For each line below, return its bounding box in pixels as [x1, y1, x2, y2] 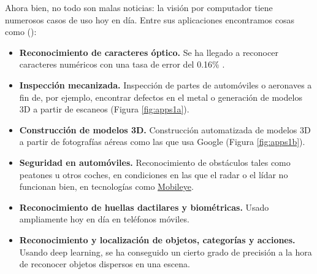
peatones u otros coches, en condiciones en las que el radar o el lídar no [19, 168, 288, 181]
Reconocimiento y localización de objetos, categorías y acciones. [19, 233, 296, 246]
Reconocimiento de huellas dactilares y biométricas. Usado [19, 200, 269, 213]
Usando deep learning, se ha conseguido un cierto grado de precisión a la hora [19, 245, 312, 258]
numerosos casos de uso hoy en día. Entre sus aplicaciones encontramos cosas [5, 13, 295, 26]
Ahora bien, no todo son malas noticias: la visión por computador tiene [5, 1, 273, 14]
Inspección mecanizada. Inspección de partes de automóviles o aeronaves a [19, 78, 312, 91]
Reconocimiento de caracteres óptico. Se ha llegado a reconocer [19, 45, 278, 58]
